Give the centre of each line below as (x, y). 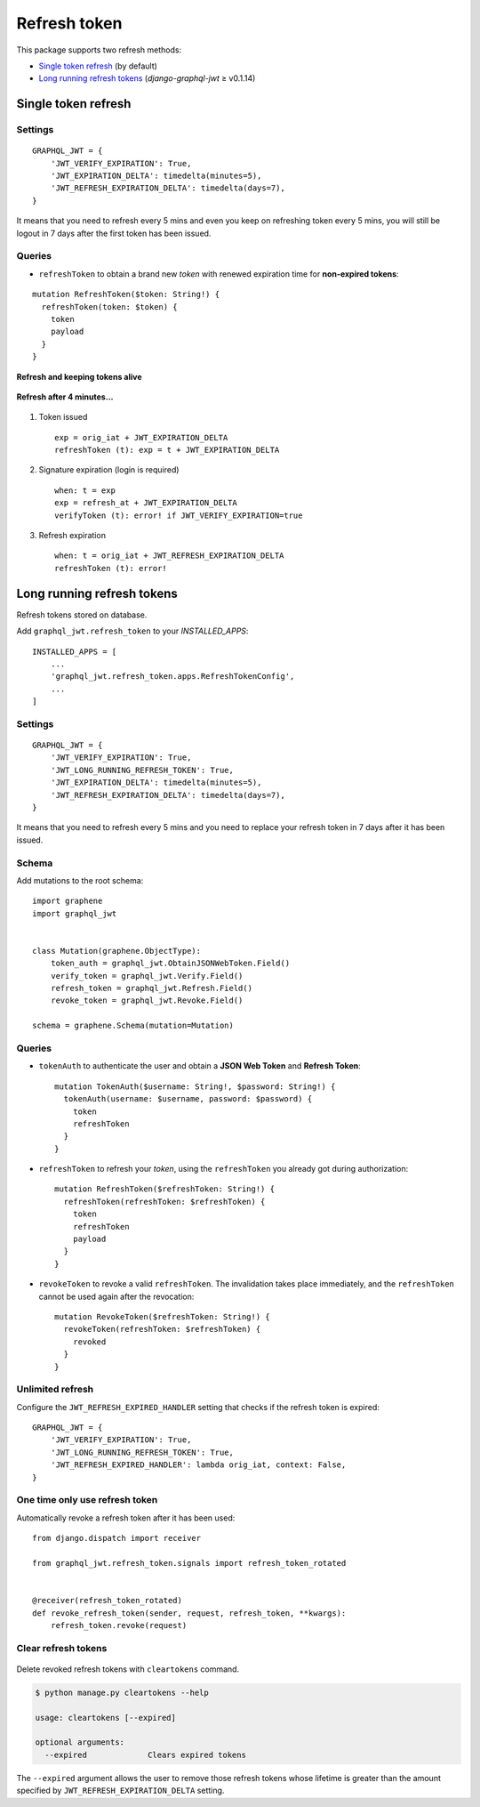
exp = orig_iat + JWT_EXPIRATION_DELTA (141, 437)
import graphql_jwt (75, 913)
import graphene (68, 901)
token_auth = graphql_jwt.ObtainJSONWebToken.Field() (170, 964)
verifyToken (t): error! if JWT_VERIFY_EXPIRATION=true (179, 515)
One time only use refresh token (87, 1500)
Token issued (63, 417)
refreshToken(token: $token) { (109, 307)
